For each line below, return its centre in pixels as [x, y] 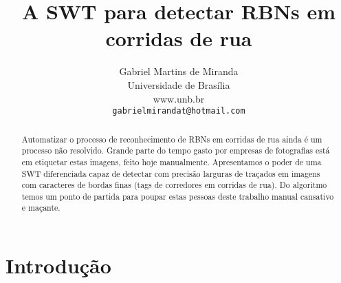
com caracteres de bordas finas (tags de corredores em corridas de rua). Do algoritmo [174, 185]
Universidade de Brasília [179, 84]
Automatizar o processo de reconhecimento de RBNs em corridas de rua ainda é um [172, 139]
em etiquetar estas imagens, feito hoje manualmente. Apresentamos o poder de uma [172, 161]
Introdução [58, 265]
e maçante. [41, 208]
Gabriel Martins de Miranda [179, 71]
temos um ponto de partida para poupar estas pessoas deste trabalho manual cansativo [178, 196]
